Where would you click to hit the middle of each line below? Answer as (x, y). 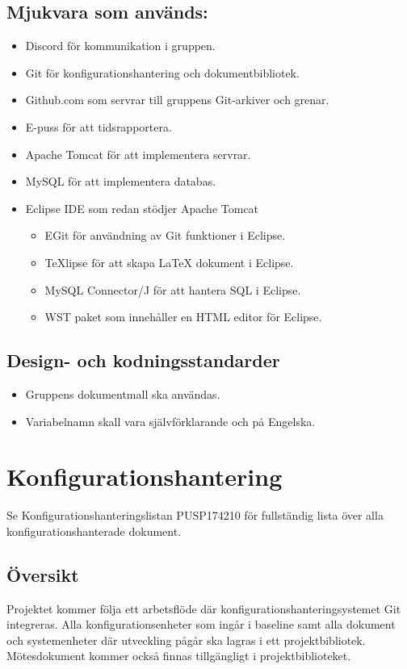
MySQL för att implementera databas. (121, 181)
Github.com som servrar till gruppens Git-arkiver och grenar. (177, 100)
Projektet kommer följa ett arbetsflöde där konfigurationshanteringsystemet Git (204, 608)
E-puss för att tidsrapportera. (99, 126)
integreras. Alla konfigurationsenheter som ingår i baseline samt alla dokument (201, 624)
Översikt (43, 574)
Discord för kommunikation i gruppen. (120, 46)
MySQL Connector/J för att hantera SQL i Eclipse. (173, 289)
